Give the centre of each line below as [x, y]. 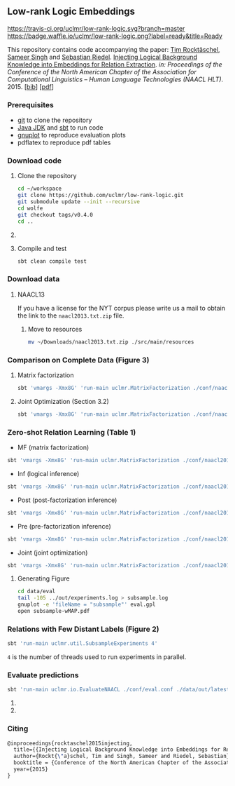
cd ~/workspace [40, 189]
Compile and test [42, 248]
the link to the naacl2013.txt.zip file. [71, 316]
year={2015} [31, 770]
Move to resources [55, 329]
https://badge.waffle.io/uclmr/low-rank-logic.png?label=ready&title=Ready [115, 36]
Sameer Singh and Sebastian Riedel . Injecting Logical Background [102, 57]
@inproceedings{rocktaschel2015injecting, [70, 743]
